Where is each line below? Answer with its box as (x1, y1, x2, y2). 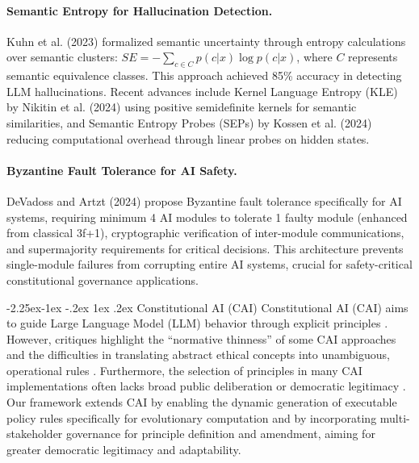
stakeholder (6, 425, 63, 442)
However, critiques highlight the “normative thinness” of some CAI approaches (6, 330, 396, 347)
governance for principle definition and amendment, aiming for (66, 425, 375, 442)
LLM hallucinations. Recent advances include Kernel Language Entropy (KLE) (6, 82, 398, 99)
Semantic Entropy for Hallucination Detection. (6, 2, 273, 19)
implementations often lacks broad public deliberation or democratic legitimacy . (6, 377, 406, 394)
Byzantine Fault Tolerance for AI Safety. (6, 161, 237, 178)
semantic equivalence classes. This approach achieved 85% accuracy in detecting (6, 67, 402, 84)
